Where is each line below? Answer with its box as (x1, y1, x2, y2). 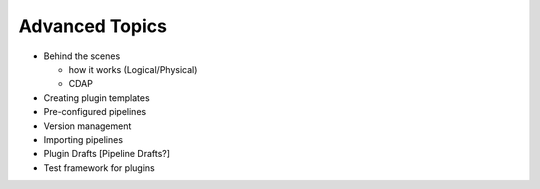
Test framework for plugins (43, 161, 155, 174)
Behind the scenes (43, 50, 121, 62)
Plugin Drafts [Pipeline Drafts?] (43, 148, 170, 160)
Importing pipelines (43, 133, 124, 145)
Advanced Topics (18, 15, 167, 37)
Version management (43, 120, 132, 132)
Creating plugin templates (43, 91, 150, 104)
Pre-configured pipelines (43, 106, 147, 118)
